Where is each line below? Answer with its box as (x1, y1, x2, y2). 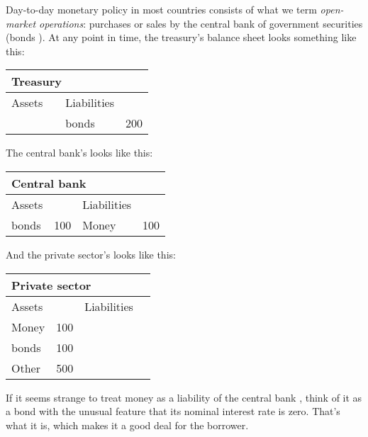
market (6, 16, 36, 30)
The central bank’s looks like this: (6, 145, 153, 160)
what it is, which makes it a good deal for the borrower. (6, 417, 249, 432)
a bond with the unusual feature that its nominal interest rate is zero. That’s (6, 404, 340, 419)
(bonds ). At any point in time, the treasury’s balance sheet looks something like (6, 30, 357, 45)
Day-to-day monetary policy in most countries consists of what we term (6, 2, 317, 16)
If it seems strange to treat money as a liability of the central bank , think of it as (6, 390, 362, 404)
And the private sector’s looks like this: (6, 246, 176, 261)
